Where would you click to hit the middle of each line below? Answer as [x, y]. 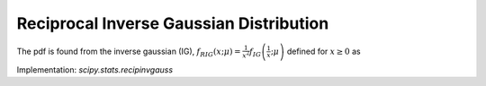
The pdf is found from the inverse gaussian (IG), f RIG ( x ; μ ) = [129, 52]
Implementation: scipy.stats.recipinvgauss [95, 69]
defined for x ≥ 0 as [324, 51]
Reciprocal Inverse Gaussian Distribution [173, 23]
